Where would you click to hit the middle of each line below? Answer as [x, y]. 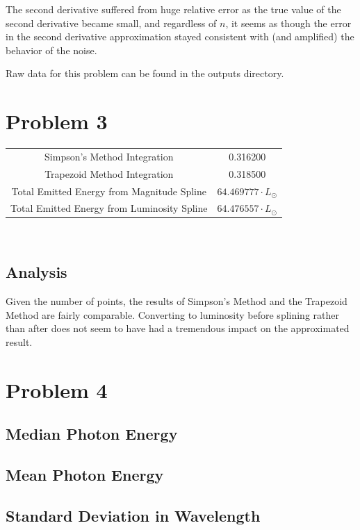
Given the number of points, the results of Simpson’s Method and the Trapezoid [177, 301]
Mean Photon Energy [85, 475]
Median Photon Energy [92, 434]
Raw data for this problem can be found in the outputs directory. [145, 73]
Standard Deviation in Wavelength [133, 515]
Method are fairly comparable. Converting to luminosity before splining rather [172, 314]
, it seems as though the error [288, 23]
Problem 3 [57, 121]
